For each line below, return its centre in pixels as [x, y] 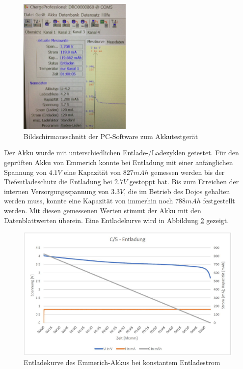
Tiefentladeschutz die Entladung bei [58, 182]
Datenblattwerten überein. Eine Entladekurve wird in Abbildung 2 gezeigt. [117, 220]
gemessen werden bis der [188, 172]
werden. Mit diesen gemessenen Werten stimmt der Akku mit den [103, 210]
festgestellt [219, 201]
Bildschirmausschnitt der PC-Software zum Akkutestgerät [111, 136]
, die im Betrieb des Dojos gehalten [177, 191]
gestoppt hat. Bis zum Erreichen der [184, 182]
